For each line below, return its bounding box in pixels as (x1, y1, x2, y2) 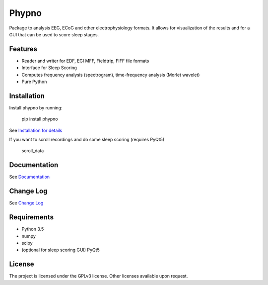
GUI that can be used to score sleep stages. (9, 31, 99, 37)
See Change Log (9, 200, 44, 206)
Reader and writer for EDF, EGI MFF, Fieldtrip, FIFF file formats (21, 58, 149, 64)
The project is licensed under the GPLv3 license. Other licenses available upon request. (9, 273, 188, 279)
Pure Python (21, 79, 47, 85)
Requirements (9, 213, 54, 221)
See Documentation (9, 174, 50, 180)
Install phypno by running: (9, 104, 63, 110)
